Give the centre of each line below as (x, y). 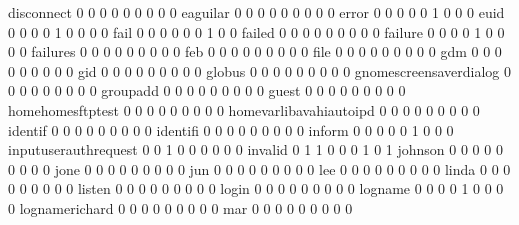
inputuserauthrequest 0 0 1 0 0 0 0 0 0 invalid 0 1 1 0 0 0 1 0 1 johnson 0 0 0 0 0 (255, 149)
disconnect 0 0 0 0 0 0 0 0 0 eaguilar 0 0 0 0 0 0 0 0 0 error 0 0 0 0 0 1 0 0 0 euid (256, 12)
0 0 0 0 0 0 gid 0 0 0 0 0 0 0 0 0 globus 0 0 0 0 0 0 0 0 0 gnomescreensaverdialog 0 (260, 70)
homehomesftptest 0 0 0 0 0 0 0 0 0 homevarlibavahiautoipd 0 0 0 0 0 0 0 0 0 (244, 109)
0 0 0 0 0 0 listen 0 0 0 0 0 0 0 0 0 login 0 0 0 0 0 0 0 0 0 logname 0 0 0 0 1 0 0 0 (256, 188)
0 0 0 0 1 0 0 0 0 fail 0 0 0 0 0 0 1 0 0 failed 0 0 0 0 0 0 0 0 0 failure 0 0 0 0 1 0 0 (256, 31)
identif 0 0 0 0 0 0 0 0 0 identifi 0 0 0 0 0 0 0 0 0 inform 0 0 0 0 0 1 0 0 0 (231, 129)
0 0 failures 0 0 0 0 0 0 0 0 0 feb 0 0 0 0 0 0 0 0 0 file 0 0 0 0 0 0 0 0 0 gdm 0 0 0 (255, 51)
